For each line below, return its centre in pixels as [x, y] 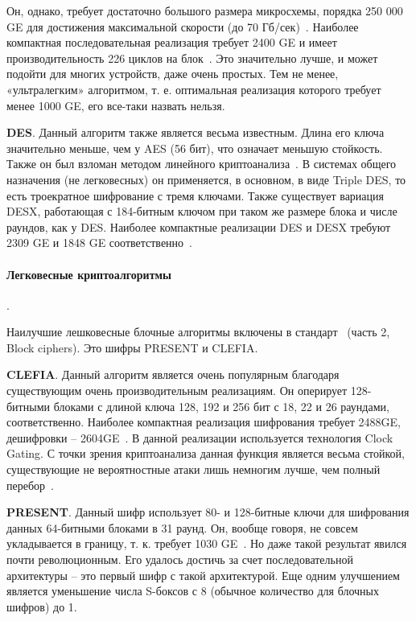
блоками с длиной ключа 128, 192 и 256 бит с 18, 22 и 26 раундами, [221, 406]
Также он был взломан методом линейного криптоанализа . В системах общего [202, 164]
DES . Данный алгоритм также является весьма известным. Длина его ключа [196, 132]
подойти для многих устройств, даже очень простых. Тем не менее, [173, 74]
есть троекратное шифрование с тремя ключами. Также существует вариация [195, 195]
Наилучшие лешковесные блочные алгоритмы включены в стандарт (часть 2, [198, 332]
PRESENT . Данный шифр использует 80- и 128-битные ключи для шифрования [208, 512]
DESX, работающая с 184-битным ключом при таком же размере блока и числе [202, 211]
